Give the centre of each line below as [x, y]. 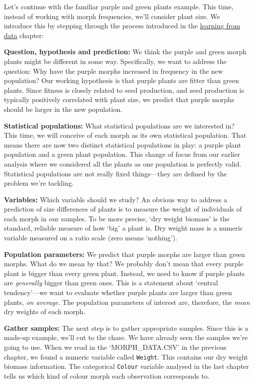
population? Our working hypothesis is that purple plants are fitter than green [122, 80]
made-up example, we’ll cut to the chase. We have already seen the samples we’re [126, 337]
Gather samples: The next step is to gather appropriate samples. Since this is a [126, 328]
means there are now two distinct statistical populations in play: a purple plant [123, 144]
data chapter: [24, 35]
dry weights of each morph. [45, 311]
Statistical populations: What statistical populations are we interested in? [119, 125]
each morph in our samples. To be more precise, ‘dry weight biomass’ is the [117, 218]
